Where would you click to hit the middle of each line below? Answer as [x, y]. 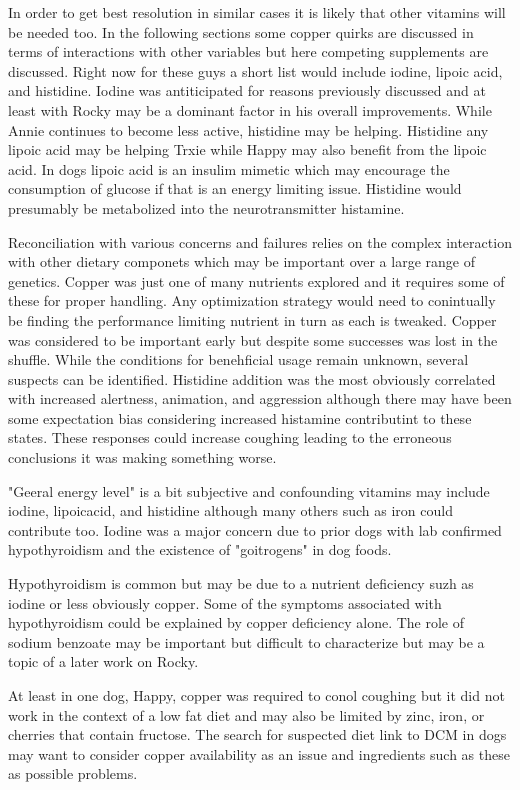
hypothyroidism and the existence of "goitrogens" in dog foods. [200, 549]
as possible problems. [73, 773]
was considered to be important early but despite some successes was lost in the [253, 339]
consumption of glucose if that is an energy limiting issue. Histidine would [235, 188]
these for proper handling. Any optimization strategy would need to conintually [252, 300]
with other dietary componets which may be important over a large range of [241, 261]
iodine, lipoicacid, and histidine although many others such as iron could [230, 510]
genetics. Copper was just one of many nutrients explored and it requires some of [256, 280]
